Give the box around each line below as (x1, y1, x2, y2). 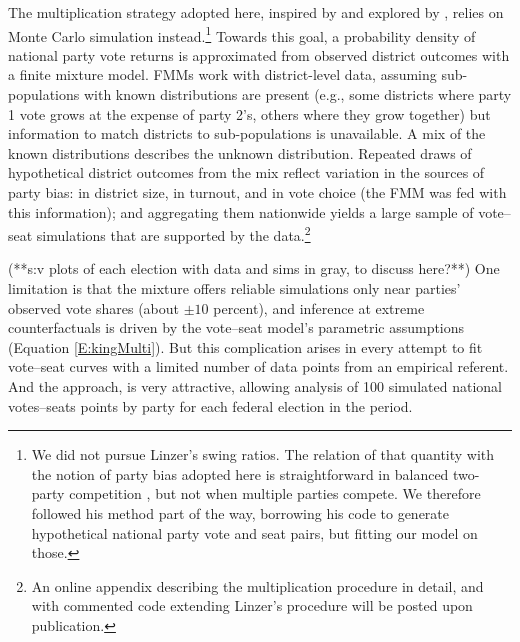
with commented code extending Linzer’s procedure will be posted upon (31, 595, 473, 616)
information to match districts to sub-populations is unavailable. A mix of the (8, 123, 486, 144)
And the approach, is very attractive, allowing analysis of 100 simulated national (8, 376, 502, 396)
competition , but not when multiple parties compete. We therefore (69, 483, 481, 504)
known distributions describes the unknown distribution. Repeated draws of (8, 142, 472, 163)
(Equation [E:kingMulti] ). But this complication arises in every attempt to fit (8, 336, 483, 357)
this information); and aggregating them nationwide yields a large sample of (8, 201, 474, 222)
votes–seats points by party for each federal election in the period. (8, 395, 413, 416)
